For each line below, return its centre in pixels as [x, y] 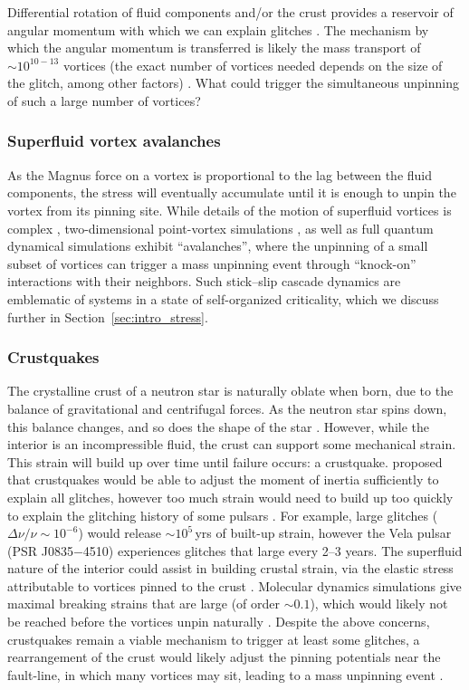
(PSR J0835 [40, 550]
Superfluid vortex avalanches [114, 141]
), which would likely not [379, 604]
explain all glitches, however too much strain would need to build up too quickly [230, 497]
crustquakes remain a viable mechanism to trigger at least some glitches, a [214, 639]
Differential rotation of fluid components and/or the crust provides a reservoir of [230, 12]
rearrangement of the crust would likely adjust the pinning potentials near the [224, 657]
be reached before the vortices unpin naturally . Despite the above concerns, [219, 622]
